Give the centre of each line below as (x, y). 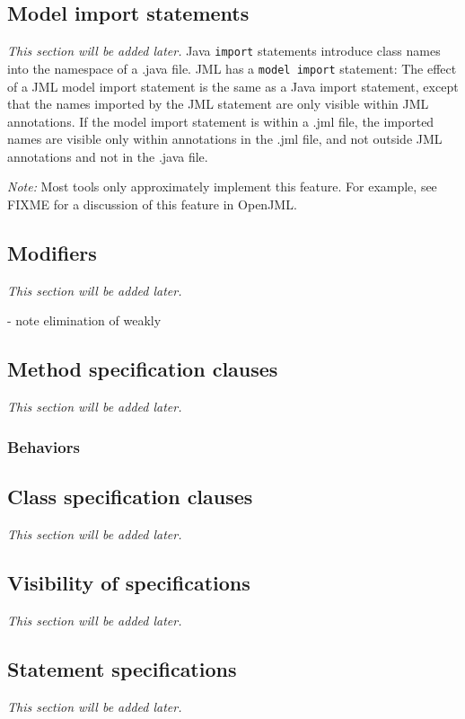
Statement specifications (122, 668)
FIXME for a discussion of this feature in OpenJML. (152, 204)
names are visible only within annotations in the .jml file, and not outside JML (225, 139)
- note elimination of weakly (84, 320)
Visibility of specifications (129, 582)
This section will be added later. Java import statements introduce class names (224, 51)
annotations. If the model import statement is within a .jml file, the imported (221, 121)
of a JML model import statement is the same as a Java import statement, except (233, 86)
